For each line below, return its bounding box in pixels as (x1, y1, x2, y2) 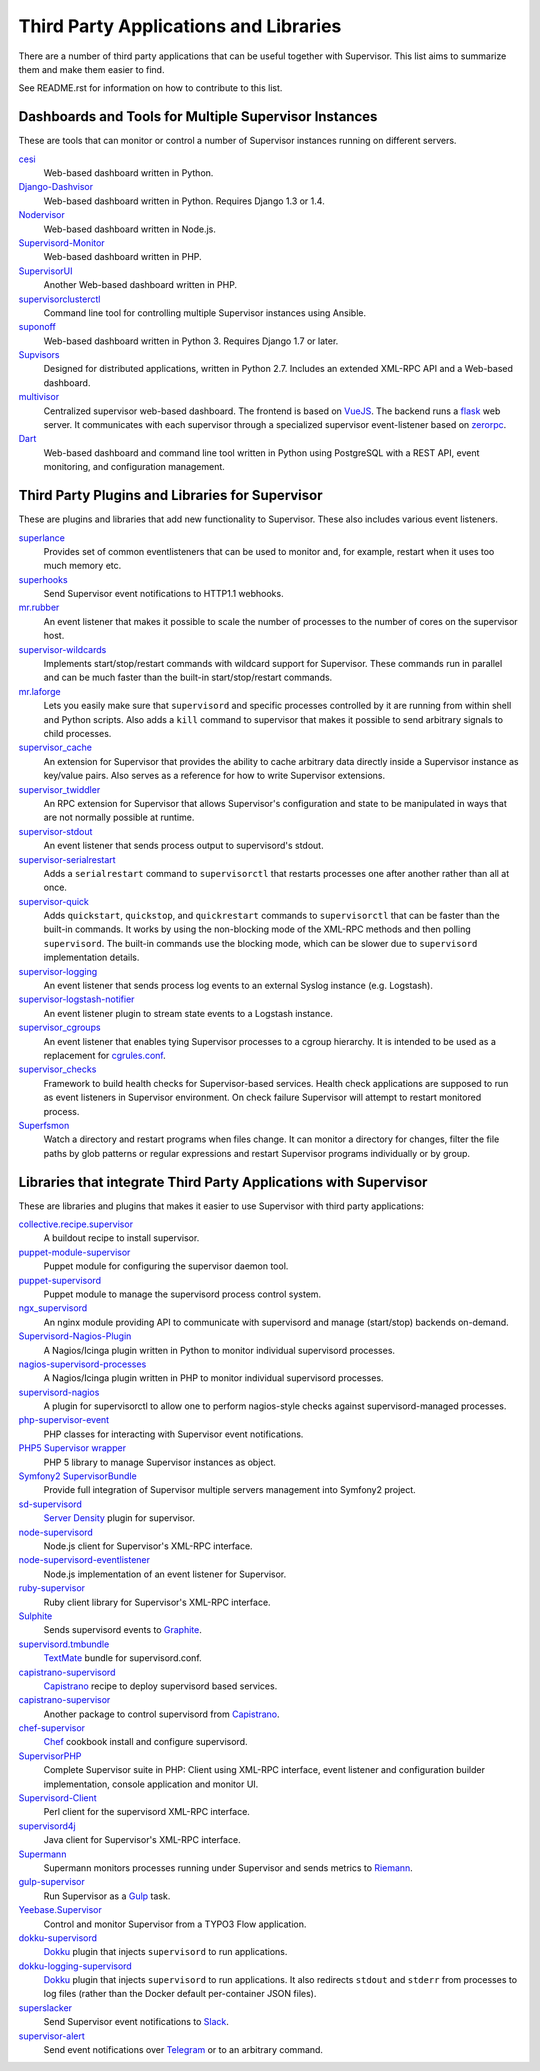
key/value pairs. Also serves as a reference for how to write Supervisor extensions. (43, 770, 385, 782)
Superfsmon (18, 1119, 70, 1131)
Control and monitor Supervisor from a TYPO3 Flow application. (43, 1918, 307, 1930)
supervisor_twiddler (18, 783, 101, 795)
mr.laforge (18, 685, 61, 697)
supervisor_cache (18, 741, 93, 754)
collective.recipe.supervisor (18, 1218, 134, 1230)
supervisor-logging (18, 965, 98, 977)
